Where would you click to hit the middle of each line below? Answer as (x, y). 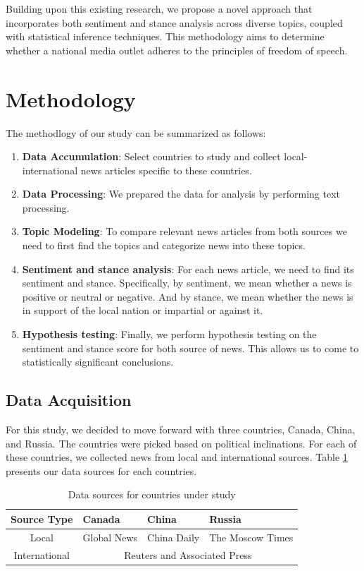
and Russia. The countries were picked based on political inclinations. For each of (181, 443)
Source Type (42, 518)
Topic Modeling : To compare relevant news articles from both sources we (184, 231)
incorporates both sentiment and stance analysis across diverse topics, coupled (174, 22)
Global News (110, 537)
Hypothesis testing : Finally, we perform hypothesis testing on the (169, 334)
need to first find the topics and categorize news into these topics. (164, 245)
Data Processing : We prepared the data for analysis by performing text (181, 194)
